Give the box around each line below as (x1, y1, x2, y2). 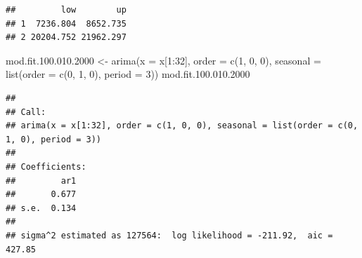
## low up (6, 5, 127, 15)
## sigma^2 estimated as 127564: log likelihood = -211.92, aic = (6, 230, 333, 240)
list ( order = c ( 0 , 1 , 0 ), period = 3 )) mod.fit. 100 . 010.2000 (6, 67, 250, 81)
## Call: (6, 107, 46, 117)
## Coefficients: (6, 161, 86, 172)
